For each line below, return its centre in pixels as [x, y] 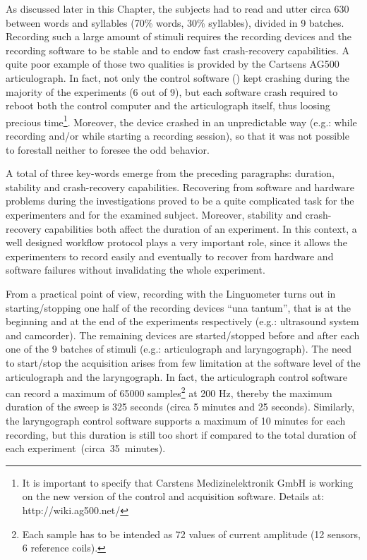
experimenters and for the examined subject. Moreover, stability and [154, 214]
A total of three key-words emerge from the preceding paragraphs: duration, [170, 173]
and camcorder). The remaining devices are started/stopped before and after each [183, 335]
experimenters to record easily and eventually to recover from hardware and [170, 256]
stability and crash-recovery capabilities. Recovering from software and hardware [180, 187]
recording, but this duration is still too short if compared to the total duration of [181, 434]
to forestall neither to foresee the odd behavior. [108, 149]
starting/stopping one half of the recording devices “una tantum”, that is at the [178, 307]
